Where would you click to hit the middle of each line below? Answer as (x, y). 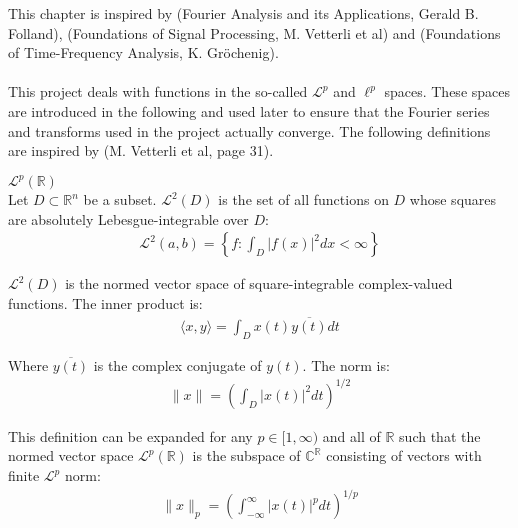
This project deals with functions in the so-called (158, 91)
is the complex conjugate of (177, 364)
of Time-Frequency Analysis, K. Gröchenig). (143, 52)
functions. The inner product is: (105, 303)
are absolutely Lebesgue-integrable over (128, 218)
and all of (351, 435)
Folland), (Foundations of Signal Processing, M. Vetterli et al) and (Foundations (254, 32)
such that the (440, 435)
